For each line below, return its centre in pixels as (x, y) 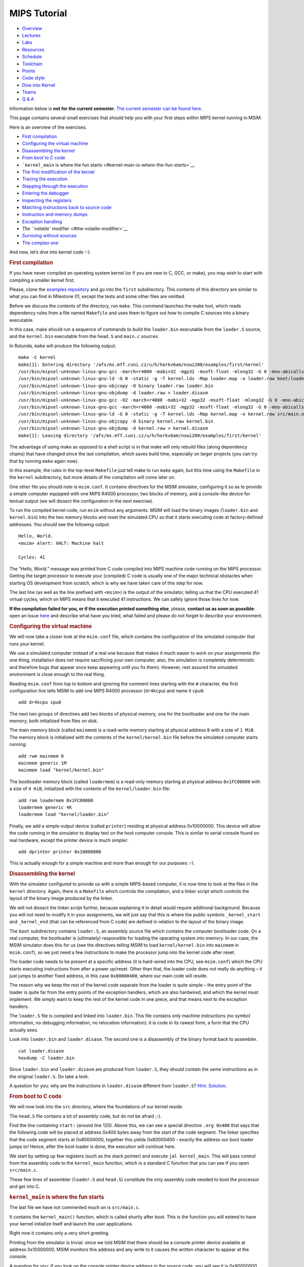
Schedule (32, 57)
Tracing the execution (45, 179)
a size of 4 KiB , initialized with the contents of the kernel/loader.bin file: (90, 789)
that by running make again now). (44, 461)
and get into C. (25, 1186)
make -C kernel (37, 358)
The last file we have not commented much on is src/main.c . (75, 1207)
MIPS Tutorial (38, 13)
